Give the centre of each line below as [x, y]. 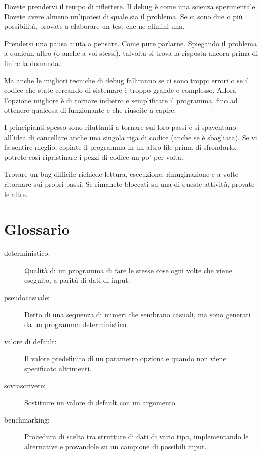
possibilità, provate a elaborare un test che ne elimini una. [95, 26]
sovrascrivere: [25, 385]
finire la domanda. [32, 63]
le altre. [16, 194]
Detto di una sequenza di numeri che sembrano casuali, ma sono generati [138, 314]
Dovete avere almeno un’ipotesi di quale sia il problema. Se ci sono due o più [123, 16]
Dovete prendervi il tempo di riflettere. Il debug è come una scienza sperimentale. [131, 6]
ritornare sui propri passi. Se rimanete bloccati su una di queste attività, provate [129, 184]
